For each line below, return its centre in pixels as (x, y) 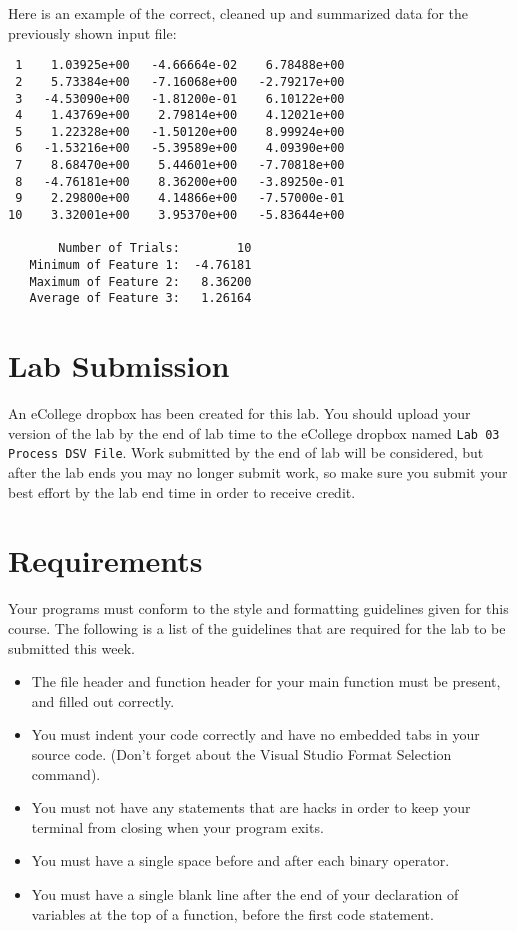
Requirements (105, 560)
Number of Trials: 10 (155, 248)
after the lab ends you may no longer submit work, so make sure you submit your (258, 472)
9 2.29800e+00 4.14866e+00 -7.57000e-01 (180, 198)
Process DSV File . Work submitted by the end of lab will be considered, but (246, 452)
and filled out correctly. (103, 700)
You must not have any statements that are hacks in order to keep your (251, 807)
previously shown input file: (92, 32)
